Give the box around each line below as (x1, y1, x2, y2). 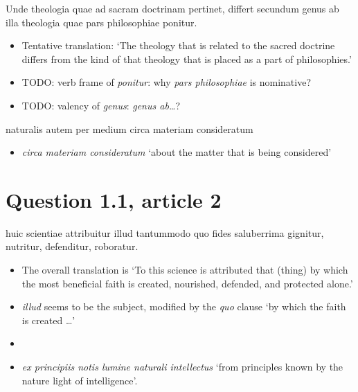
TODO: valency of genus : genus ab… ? (21, 98, 181, 112)
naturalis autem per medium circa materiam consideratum (6, 121, 253, 136)
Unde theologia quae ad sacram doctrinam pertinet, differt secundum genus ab (6, 1, 339, 15)
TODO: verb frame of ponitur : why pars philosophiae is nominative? (21, 75, 311, 89)
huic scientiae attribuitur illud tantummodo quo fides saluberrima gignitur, (6, 225, 324, 240)
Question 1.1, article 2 (6, 185, 222, 213)
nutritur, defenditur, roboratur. (6, 239, 138, 253)
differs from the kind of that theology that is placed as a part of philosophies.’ (21, 51, 352, 66)
